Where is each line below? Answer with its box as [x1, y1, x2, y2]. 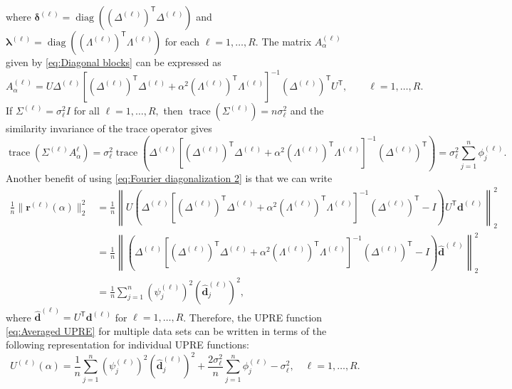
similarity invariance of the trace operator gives [6, 121, 212, 136]
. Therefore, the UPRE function [183, 309, 323, 324]
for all [73, 103, 100, 118]
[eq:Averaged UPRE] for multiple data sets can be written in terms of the [6, 323, 327, 338]
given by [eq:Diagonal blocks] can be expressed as [6, 55, 221, 69]
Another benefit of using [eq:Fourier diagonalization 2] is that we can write [6, 170, 333, 185]
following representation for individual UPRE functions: [6, 337, 249, 352]
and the [290, 103, 324, 118]
